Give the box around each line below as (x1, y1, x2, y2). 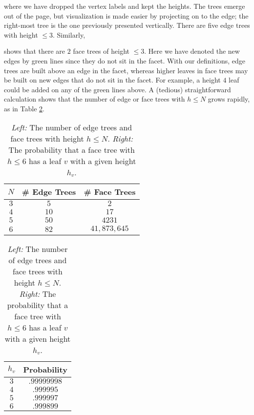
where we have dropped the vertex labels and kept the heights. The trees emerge (4, 1, 245, 11)
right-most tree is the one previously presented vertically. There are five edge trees (4, 20, 250, 30)
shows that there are (4, 46, 65, 56)
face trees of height (73, 46, 129, 56)
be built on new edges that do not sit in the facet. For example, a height (4, 75, 221, 85)
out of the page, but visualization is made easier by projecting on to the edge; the (4, 10, 249, 21)
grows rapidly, (208, 94, 250, 104)
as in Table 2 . (4, 103, 44, 113)
